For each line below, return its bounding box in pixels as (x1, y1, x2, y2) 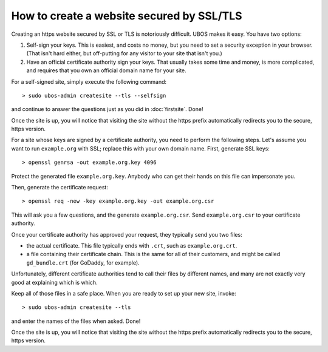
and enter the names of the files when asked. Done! (11, 317, 141, 325)
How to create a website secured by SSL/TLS (11, 9, 242, 22)
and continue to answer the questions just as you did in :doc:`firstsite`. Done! (11, 106, 203, 113)
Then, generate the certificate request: (11, 184, 109, 191)
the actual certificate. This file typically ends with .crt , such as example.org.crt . (26, 242, 237, 249)
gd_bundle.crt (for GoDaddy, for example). (26, 259, 140, 266)
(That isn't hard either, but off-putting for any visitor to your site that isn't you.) (26, 50, 223, 57)
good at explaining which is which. (11, 279, 98, 286)
